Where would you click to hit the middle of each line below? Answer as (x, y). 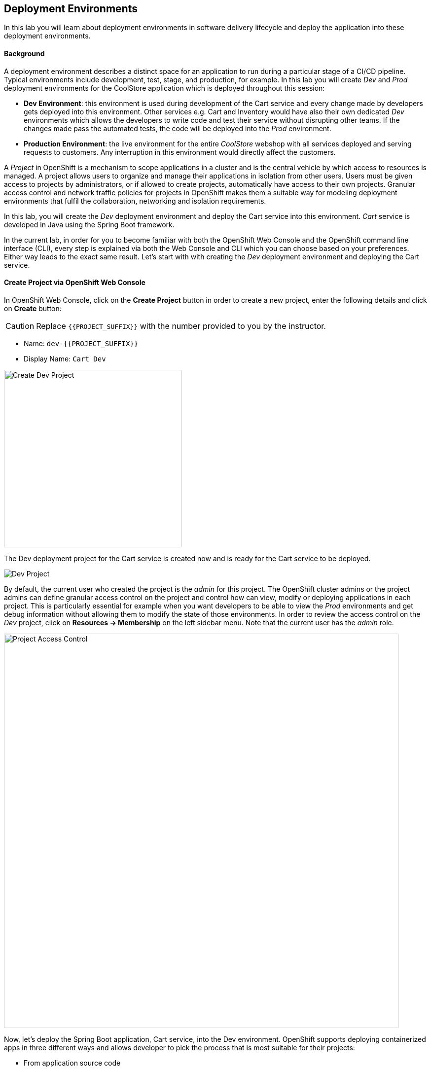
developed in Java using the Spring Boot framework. (89, 224)
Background (24, 54)
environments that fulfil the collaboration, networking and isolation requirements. (135, 201)
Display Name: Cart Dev (65, 358)
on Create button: (33, 308)
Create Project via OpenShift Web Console (75, 283)
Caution (20, 326)
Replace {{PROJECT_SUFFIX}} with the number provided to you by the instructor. (181, 326)
